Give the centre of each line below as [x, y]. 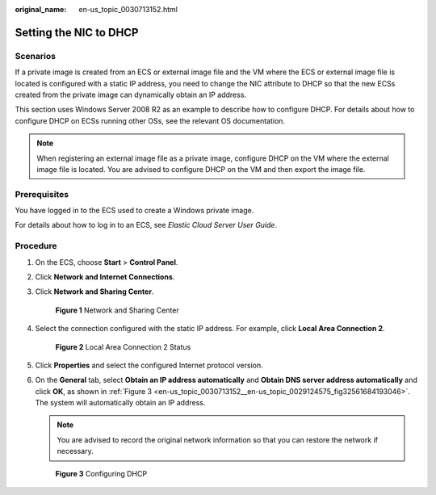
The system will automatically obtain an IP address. [120, 403]
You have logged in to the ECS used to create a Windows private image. [134, 211]
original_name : [41, 9]
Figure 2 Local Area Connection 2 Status [123, 346]
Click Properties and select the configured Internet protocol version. [149, 365]
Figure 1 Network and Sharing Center [117, 310]
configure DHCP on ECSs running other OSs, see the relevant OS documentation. [150, 120]
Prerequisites [42, 194]
